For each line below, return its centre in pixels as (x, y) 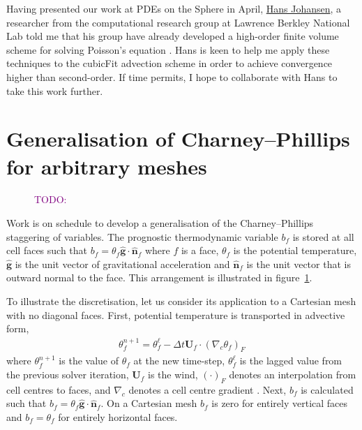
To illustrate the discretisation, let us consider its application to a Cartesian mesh (181, 301)
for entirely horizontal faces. (118, 417)
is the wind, (173, 375)
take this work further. (55, 90)
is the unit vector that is (299, 264)
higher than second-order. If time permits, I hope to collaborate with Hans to (172, 76)
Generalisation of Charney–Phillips (178, 139)
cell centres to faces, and (59, 389)
